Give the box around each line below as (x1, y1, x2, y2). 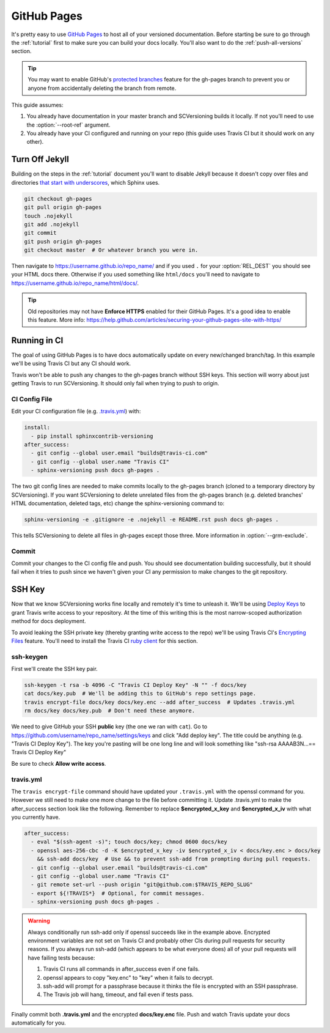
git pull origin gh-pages (24, 204, 102, 211)
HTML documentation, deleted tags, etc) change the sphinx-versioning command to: (11, 499, 225, 507)
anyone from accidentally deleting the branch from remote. (28, 84, 177, 92)
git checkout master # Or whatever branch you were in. (24, 246, 199, 254)
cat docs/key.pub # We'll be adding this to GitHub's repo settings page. (24, 690, 257, 697)
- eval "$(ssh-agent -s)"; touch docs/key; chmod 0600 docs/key (31, 839, 227, 845)
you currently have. (11, 813, 61, 821)
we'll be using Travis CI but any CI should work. (11, 360, 131, 367)
